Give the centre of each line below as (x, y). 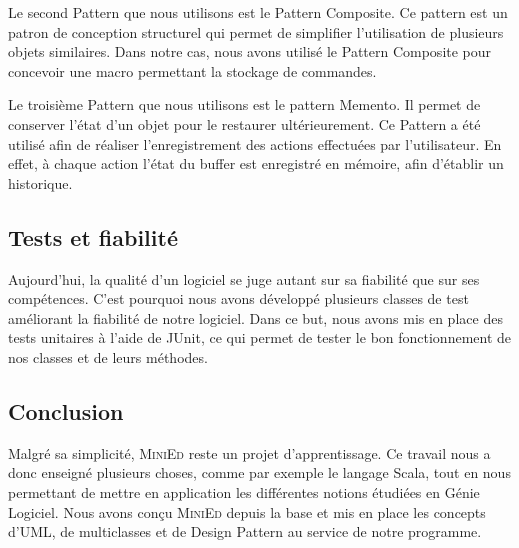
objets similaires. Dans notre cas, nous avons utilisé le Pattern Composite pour (250, 51)
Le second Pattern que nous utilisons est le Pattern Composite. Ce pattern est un (258, 12)
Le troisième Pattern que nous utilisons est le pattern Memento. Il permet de (244, 104)
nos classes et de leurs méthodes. (108, 356)
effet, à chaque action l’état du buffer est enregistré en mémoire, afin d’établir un (256, 163)
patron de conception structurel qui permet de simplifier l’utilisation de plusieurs (256, 31)
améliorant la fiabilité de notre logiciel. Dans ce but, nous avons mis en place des (255, 317)
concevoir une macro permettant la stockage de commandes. (192, 70)
